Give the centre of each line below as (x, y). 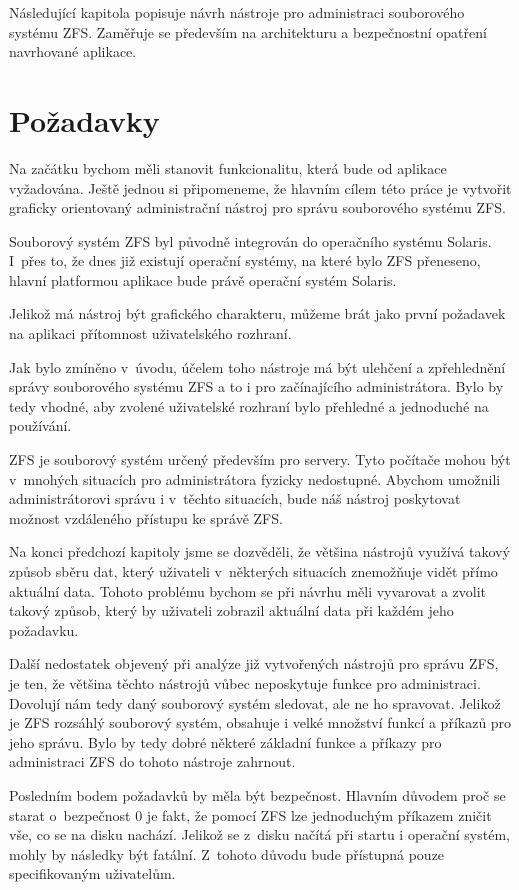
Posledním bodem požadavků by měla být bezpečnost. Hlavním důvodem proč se (257, 794)
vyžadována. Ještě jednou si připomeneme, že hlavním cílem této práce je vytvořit (260, 187)
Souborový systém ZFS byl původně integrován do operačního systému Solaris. (250, 240)
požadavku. (44, 629)
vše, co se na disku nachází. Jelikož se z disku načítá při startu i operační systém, (259, 834)
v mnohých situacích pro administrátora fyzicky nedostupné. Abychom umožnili (255, 478)
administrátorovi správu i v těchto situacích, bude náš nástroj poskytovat (235, 498)
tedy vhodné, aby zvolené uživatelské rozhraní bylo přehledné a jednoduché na (249, 405)
